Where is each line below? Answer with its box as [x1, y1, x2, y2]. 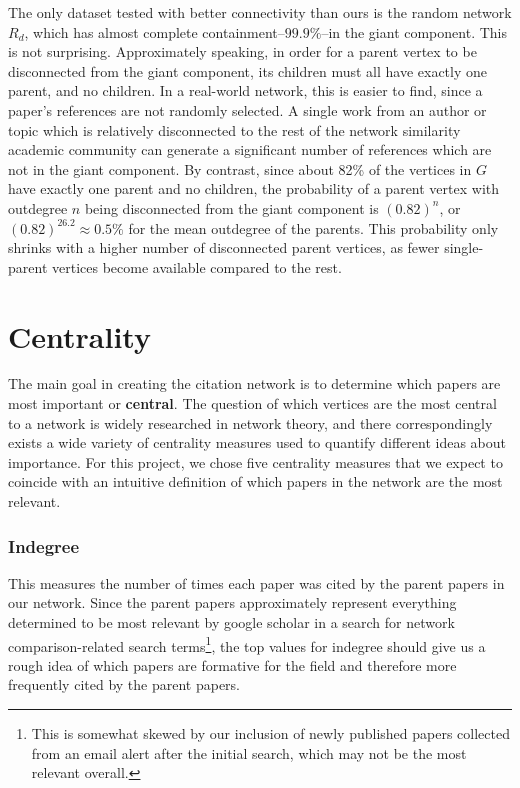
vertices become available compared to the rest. [51, 256, 342, 277]
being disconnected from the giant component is [84, 197, 379, 218]
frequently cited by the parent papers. [8, 674, 240, 695]
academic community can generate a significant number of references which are [8, 139, 492, 160]
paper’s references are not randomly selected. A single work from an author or [8, 99, 487, 120]
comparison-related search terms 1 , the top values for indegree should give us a [8, 632, 486, 656]
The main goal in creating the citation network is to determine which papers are [8, 373, 501, 394]
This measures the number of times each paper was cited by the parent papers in [8, 572, 505, 593]
